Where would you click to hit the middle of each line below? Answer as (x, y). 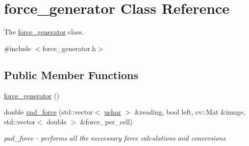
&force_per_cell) (106, 121)
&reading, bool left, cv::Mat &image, (190, 112)
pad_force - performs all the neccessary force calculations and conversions (115, 138)
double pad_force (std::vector (49, 112)
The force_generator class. (44, 32)
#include (18, 48)
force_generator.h (69, 48)
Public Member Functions (71, 74)
